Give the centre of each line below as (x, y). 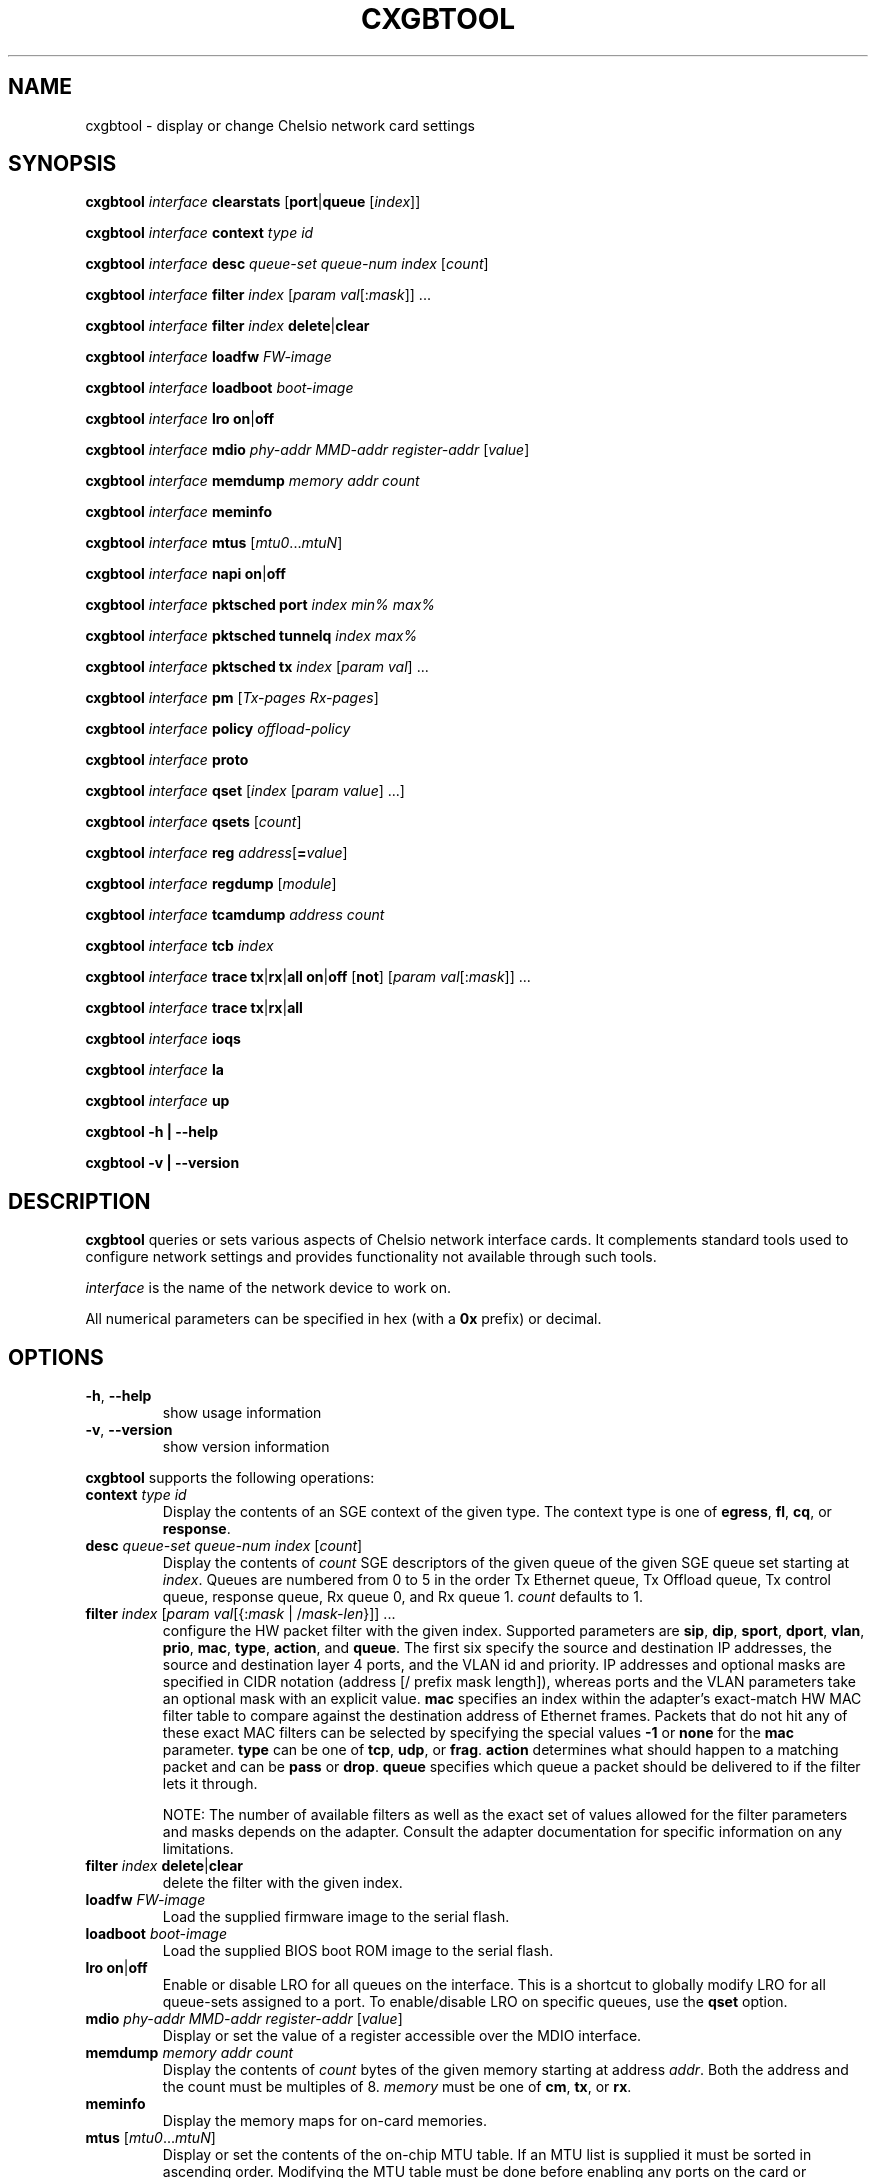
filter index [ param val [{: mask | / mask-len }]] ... (240, 1614)
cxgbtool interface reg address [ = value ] (216, 853)
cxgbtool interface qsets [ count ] (193, 822)
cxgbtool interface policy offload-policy (218, 729)
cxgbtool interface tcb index (179, 946)
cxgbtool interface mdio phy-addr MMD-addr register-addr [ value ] (307, 450)
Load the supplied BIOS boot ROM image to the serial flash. (358, 1951)
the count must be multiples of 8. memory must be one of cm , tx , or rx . (397, 2087)
